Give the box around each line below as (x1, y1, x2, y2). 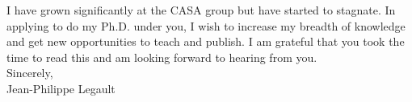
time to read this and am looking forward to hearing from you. (6, 48, 317, 65)
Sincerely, (6, 64, 53, 81)
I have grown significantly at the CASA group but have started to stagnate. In (6, 2, 396, 18)
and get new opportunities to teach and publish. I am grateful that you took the (6, 33, 405, 50)
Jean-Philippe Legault (6, 80, 116, 96)
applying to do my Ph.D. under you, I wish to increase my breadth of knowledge (6, 17, 406, 34)
